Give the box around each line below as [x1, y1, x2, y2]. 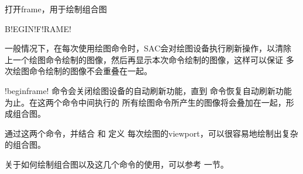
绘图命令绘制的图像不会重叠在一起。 [12, 65, 152, 77]
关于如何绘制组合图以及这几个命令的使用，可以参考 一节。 [5, 158, 229, 170]
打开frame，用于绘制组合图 [5, 3, 107, 15]
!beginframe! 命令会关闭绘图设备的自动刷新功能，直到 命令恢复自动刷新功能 [5, 84, 292, 96]
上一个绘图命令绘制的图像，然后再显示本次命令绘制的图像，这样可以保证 [5, 53, 283, 65]
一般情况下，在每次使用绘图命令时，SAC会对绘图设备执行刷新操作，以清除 [5, 42, 291, 54]
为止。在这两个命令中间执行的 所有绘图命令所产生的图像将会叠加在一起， [5, 96, 286, 108]
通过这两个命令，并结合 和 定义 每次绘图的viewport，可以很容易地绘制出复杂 [5, 127, 298, 139]
